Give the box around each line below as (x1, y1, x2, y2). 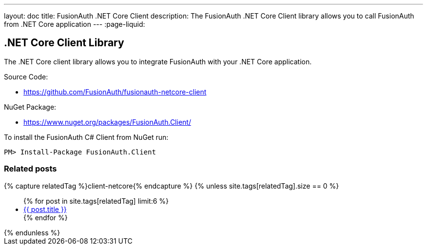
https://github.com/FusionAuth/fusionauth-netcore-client (23, 87, 207, 96)
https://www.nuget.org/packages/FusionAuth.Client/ (23, 117, 191, 126)
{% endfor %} (23, 213, 68, 222)
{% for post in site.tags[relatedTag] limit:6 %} (23, 196, 169, 205)
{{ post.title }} (23, 205, 67, 213)
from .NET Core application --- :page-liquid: (4, 20, 145, 28)
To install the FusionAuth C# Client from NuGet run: (4, 133, 169, 141)
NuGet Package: (4, 102, 57, 111)
